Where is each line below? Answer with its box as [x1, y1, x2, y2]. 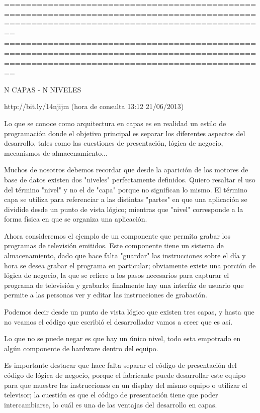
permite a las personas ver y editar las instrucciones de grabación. [4, 289, 207, 300]
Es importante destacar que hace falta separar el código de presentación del [4, 360, 237, 370]
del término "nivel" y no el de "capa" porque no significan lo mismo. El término [4, 184, 247, 194]
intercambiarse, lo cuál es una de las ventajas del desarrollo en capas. [4, 399, 217, 409]
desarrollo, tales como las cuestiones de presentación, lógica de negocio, [4, 138, 223, 148]
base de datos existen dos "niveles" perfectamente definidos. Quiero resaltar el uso [4, 174, 255, 184]
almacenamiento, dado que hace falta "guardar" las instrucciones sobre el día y [4, 250, 246, 261]
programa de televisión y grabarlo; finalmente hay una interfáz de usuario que [4, 279, 244, 290]
